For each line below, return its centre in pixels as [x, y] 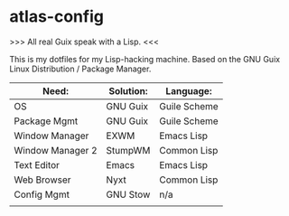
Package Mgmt [46, 121]
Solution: [128, 90]
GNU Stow [128, 194]
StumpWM [128, 150]
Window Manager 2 [56, 150]
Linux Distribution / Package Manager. [80, 69]
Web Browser [42, 180]
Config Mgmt [42, 194]
